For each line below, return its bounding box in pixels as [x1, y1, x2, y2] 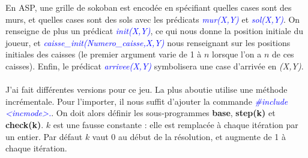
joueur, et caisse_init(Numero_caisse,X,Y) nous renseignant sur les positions [5, 36, 291, 48]
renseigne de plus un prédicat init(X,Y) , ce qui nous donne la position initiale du [5, 25, 303, 37]
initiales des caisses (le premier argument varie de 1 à [5, 48, 202, 60]
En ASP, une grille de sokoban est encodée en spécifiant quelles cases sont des [5, 1, 292, 13]
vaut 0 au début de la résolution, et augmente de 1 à [92, 130, 286, 142]
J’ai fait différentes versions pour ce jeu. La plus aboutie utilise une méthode [5, 83, 288, 96]
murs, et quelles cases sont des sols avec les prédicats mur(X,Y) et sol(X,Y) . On [5, 13, 300, 25]
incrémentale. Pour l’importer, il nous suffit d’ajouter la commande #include [5, 95, 288, 107]
